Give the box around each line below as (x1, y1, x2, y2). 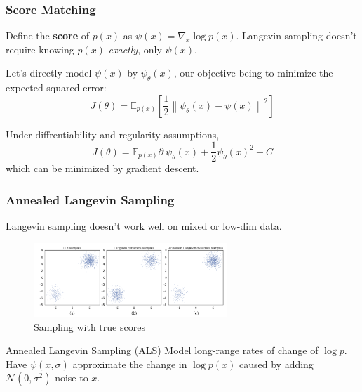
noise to (55, 370, 88, 385)
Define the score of (6, 28, 89, 43)
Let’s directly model (6, 65, 92, 80)
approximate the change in (72, 356, 187, 371)
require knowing (6, 41, 74, 56)
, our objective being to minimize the (173, 65, 333, 80)
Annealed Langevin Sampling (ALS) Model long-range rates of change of (6, 343, 319, 358)
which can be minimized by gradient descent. (6, 161, 199, 176)
